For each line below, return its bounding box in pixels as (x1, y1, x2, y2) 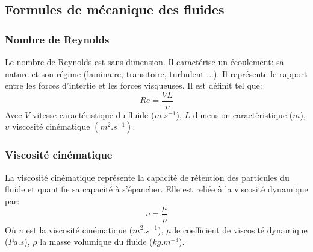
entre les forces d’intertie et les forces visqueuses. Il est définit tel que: (5, 79, 262, 92)
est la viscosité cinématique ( (26, 223, 133, 236)
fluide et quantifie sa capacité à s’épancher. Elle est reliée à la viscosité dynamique (5, 183, 308, 195)
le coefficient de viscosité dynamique (174, 223, 308, 236)
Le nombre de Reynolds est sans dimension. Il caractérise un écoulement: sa (5, 55, 284, 68)
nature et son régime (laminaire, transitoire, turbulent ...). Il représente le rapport (5, 67, 308, 80)
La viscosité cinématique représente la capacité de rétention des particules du (5, 171, 290, 183)
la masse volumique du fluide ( (40, 235, 153, 248)
